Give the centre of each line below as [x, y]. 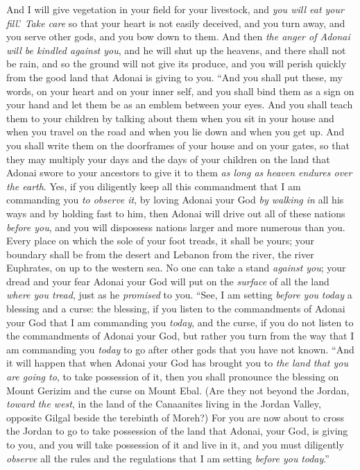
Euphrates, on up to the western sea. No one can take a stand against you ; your [176, 268]
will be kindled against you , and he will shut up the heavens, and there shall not [176, 50]
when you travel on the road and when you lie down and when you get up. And [175, 132]
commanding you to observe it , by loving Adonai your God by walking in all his [175, 200]
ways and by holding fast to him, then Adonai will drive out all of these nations [176, 213]
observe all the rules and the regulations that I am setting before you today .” [168, 458]
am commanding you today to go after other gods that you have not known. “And [180, 349]
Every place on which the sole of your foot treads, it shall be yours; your [161, 241]
